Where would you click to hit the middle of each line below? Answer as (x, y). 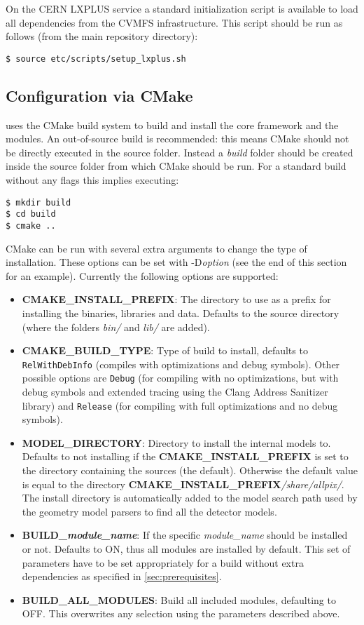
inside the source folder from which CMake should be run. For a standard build (176, 166)
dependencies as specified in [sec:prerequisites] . (122, 576)
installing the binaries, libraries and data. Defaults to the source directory (181, 312)
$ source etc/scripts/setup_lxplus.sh (96, 59)
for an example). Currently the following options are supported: (142, 275)
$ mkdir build (38, 202)
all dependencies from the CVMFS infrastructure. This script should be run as (174, 22)
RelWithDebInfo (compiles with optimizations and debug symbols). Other (181, 364)
